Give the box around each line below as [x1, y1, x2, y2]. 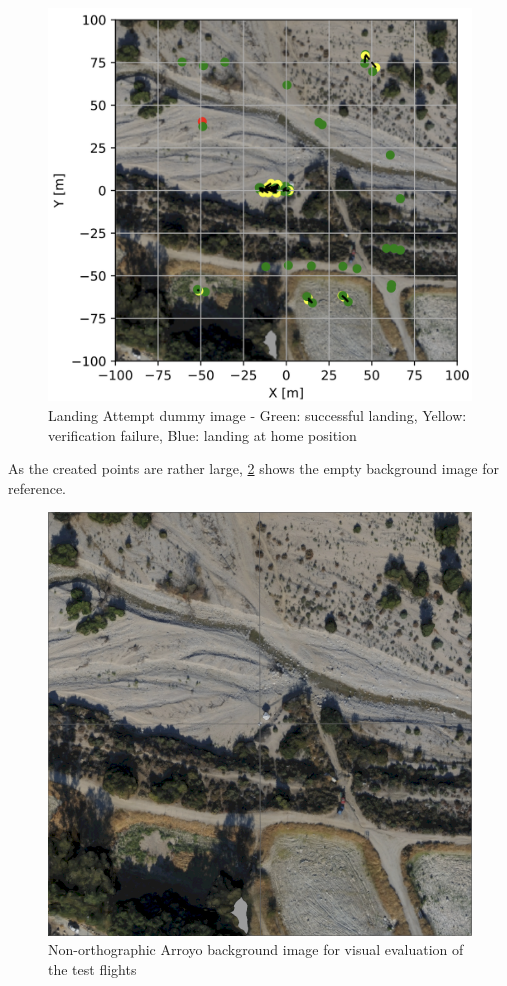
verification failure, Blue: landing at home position [48, 424, 357, 445]
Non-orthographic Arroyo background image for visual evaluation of [48, 939, 464, 960]
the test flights [48, 958, 137, 979]
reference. [8, 477, 67, 498]
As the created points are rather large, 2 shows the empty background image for [8, 458, 499, 479]
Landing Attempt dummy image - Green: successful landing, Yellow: [48, 404, 467, 425]
